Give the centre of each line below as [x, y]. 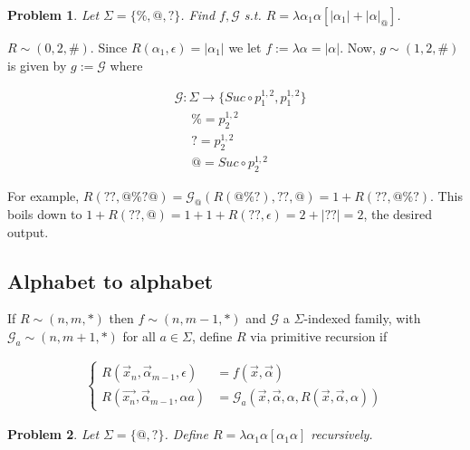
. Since [109, 47]
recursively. [342, 434]
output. [28, 231]
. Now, [358, 47]
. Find [198, 14]
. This [446, 196]
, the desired [398, 214]
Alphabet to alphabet [110, 280]
